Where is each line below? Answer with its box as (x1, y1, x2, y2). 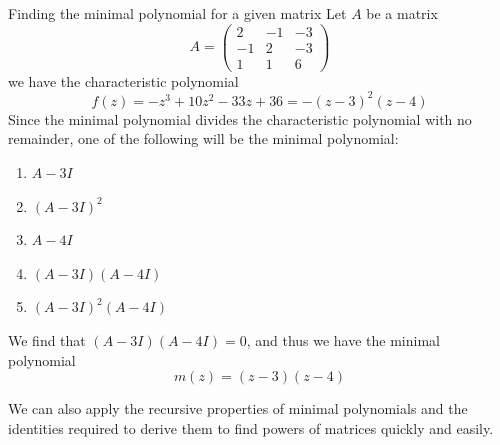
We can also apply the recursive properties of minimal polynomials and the (8, 398, 468, 419)
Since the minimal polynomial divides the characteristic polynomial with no (8, 108, 472, 129)
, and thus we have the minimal (246, 330, 440, 350)
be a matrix (366, 3, 438, 23)
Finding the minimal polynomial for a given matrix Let (8, 3, 347, 23)
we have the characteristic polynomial (8, 70, 239, 91)
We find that (8, 330, 86, 350)
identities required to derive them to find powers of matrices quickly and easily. (8, 417, 494, 438)
